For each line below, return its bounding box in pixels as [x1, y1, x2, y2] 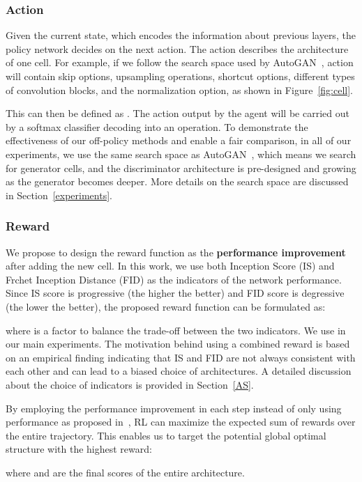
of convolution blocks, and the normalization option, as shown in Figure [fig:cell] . [6, 82, 353, 97]
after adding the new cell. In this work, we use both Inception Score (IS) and [6, 258, 335, 273]
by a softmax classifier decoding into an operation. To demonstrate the [6, 119, 308, 134]
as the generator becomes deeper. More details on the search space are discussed [6, 174, 349, 189]
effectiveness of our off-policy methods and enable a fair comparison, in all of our [6, 133, 352, 148]
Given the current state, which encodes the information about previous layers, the [6, 28, 356, 42]
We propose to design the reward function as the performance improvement [6, 244, 346, 259]
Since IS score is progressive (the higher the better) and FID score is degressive [6, 286, 345, 300]
